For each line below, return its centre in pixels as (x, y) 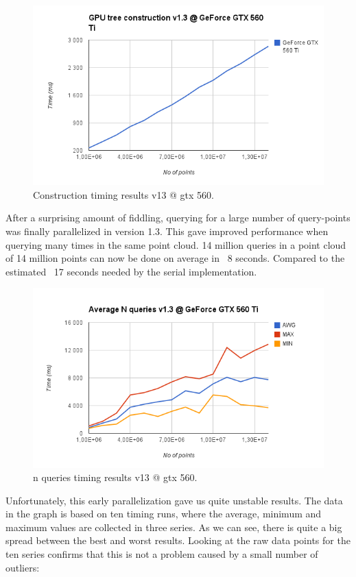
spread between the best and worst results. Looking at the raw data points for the (178, 540)
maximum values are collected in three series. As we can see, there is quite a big (174, 527)
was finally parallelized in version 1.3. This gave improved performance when (167, 231)
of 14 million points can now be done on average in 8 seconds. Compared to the (175, 258)
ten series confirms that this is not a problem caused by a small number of (162, 554)
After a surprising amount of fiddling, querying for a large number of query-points (178, 218)
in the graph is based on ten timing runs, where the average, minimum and (164, 514)
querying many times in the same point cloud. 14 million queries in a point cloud (176, 244)
